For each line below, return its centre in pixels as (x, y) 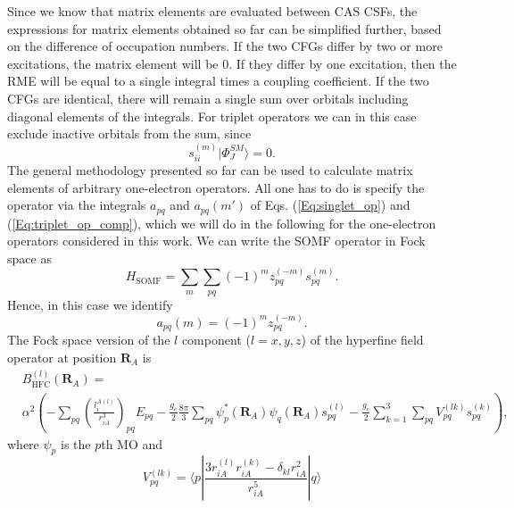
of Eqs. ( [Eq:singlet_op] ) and (330, 205)
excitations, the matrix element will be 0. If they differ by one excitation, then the (232, 63)
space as (29, 258)
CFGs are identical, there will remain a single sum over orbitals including (208, 98)
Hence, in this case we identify (90, 304)
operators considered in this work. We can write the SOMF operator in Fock (216, 241)
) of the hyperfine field (362, 340)
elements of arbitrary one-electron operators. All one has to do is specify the (216, 187)
